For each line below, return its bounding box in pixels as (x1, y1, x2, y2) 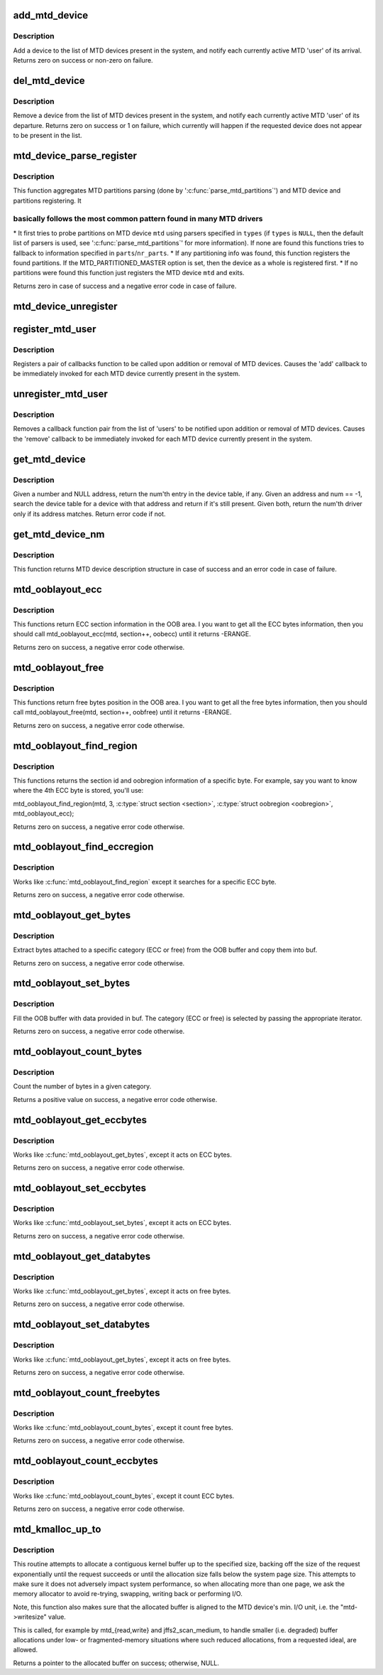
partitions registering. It (13, 196, 82, 205)
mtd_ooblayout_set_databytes (13, 1319, 150, 1331)
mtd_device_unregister (13, 300, 118, 312)
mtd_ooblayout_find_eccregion (13, 841, 154, 853)
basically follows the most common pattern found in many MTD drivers (13, 214, 263, 224)
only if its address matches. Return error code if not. (13, 509, 166, 518)
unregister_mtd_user (13, 388, 108, 400)
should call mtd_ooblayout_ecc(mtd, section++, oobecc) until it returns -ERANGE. (13, 630, 251, 638)
